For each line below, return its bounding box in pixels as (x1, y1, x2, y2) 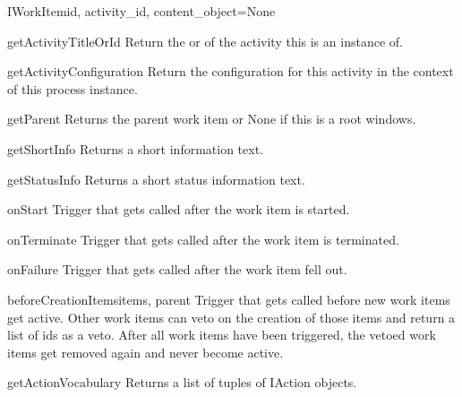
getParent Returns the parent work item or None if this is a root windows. (7, 109, 416, 128)
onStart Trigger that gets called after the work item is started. (7, 200, 350, 219)
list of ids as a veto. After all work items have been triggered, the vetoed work (7, 325, 436, 344)
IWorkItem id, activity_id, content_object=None (7, 2, 276, 20)
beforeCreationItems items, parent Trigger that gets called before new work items (7, 289, 450, 308)
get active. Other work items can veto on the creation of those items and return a (7, 307, 456, 326)
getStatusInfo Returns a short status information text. (7, 169, 305, 188)
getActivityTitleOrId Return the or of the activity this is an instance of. (7, 31, 403, 50)
